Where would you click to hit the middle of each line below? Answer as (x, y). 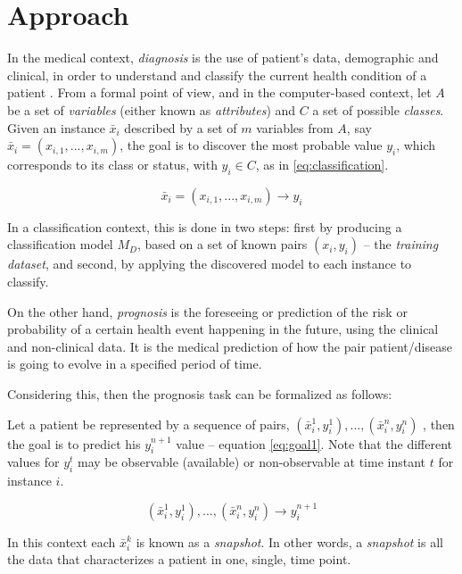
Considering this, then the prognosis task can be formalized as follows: (200, 394)
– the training (401, 244)
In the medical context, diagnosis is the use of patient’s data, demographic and (223, 58)
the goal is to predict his (74, 443)
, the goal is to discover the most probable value (251, 145)
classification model (60, 244)
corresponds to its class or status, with (112, 165)
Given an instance (56, 127)
